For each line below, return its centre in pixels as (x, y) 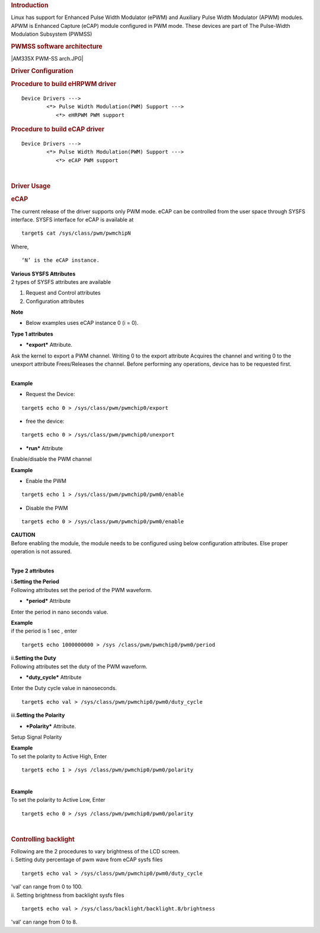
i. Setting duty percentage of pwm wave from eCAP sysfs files (87, 860)
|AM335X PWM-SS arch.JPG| (47, 59)
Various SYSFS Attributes (43, 274)
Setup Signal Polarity (36, 737)
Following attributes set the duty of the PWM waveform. (79, 666)
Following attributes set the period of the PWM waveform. (81, 590)
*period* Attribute (48, 601)
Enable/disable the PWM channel (51, 459)
